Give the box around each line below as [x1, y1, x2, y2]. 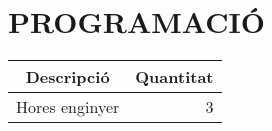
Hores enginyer [16, 95, 120, 119]
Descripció [25, 65, 110, 89]
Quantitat [135, 65, 214, 89]
